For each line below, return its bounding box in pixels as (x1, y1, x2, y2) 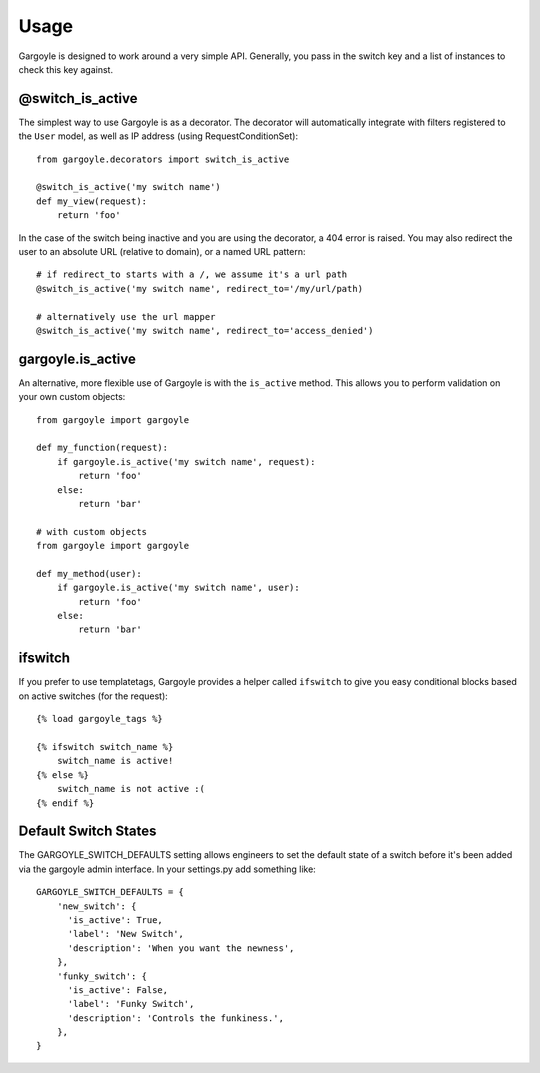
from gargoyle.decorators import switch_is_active (36, 153, 290, 165)
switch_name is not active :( (56, 783, 205, 795)
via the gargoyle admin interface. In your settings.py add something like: (18, 863, 317, 875)
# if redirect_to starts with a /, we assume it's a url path (36, 269, 348, 280)
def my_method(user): (36, 568, 142, 579)
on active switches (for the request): (18, 690, 169, 702)
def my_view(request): (36, 195, 148, 207)
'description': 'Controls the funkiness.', (67, 1012, 285, 1024)
